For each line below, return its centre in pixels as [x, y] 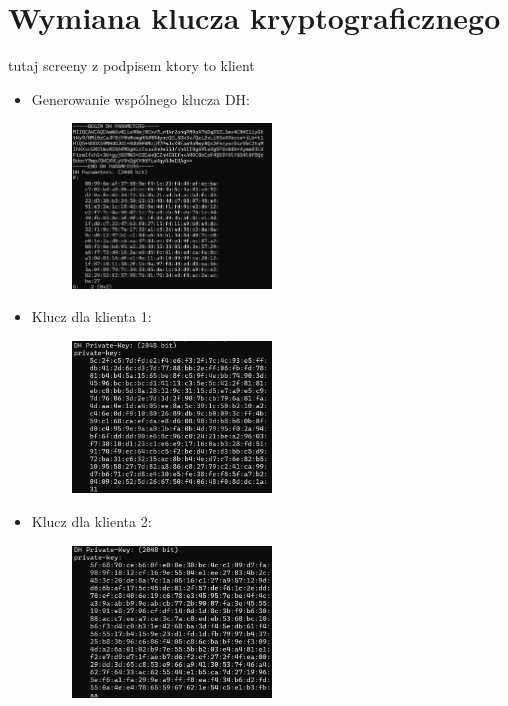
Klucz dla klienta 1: [91, 316]
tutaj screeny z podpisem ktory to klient [131, 65]
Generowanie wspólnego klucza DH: [140, 98]
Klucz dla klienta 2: [91, 520]
